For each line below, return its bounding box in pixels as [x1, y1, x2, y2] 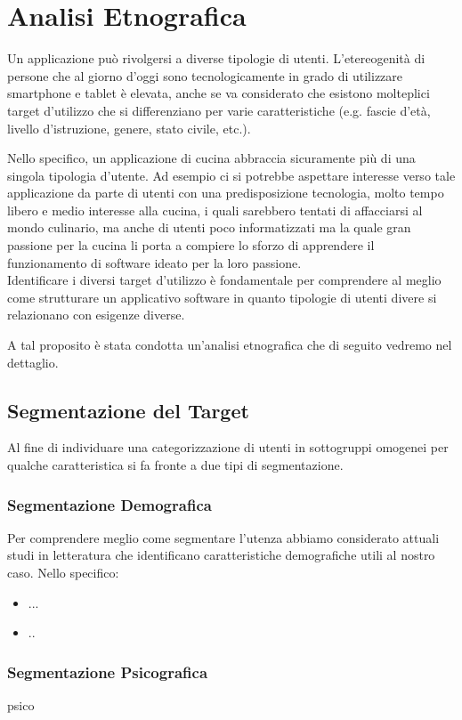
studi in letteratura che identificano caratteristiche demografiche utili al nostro [7, 546, 435, 564]
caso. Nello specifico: [7, 563, 119, 582]
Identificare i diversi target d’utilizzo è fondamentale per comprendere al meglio [7, 271, 442, 289]
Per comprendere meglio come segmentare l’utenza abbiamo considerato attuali [7, 528, 440, 546]
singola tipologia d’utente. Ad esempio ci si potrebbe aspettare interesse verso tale [7, 166, 456, 184]
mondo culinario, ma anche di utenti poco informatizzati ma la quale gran [7, 218, 411, 237]
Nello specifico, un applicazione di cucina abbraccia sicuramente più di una [7, 149, 416, 167]
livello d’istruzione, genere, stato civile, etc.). [7, 118, 251, 137]
